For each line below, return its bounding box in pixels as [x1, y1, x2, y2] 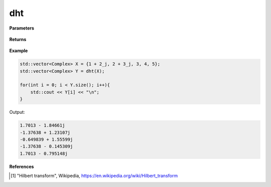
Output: [9, 109, 25, 115]
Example [9, 48, 28, 54]
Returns [9, 36, 27, 42]
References [9, 163, 34, 169]
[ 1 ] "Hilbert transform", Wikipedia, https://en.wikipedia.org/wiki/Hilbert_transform [11, 173, 178, 179]
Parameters [9, 25, 35, 31]
